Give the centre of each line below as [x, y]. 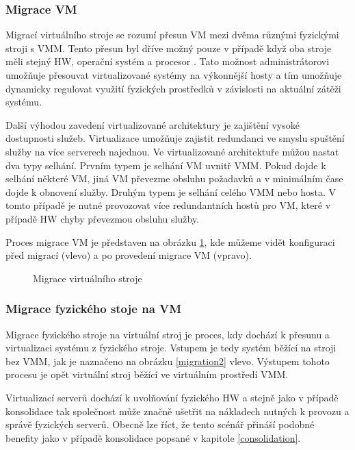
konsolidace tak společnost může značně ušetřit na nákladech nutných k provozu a [177, 411]
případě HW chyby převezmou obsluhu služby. [102, 218]
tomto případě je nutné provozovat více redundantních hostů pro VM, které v [168, 205]
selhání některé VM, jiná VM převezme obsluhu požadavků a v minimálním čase [174, 178]
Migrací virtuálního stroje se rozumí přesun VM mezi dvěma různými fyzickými [172, 35]
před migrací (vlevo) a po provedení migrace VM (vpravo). [129, 255]
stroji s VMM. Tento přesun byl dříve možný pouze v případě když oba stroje [169, 48]
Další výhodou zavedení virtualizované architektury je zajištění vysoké [153, 124]
